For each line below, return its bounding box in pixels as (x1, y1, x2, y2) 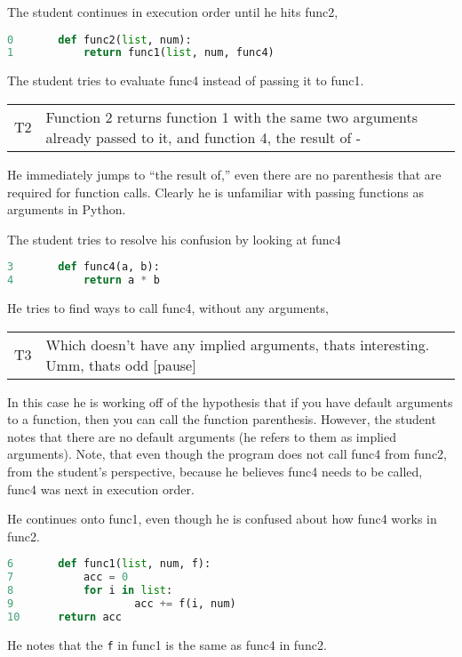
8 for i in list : (7, 584, 173, 597)
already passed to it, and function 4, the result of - (45, 126, 362, 148)
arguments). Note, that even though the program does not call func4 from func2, (7, 445, 447, 463)
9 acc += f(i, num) (7, 597, 236, 611)
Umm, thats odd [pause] (45, 354, 196, 375)
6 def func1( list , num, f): (7, 557, 211, 571)
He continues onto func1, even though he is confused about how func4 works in (7, 509, 437, 528)
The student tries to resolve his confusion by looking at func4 (7, 229, 341, 248)
